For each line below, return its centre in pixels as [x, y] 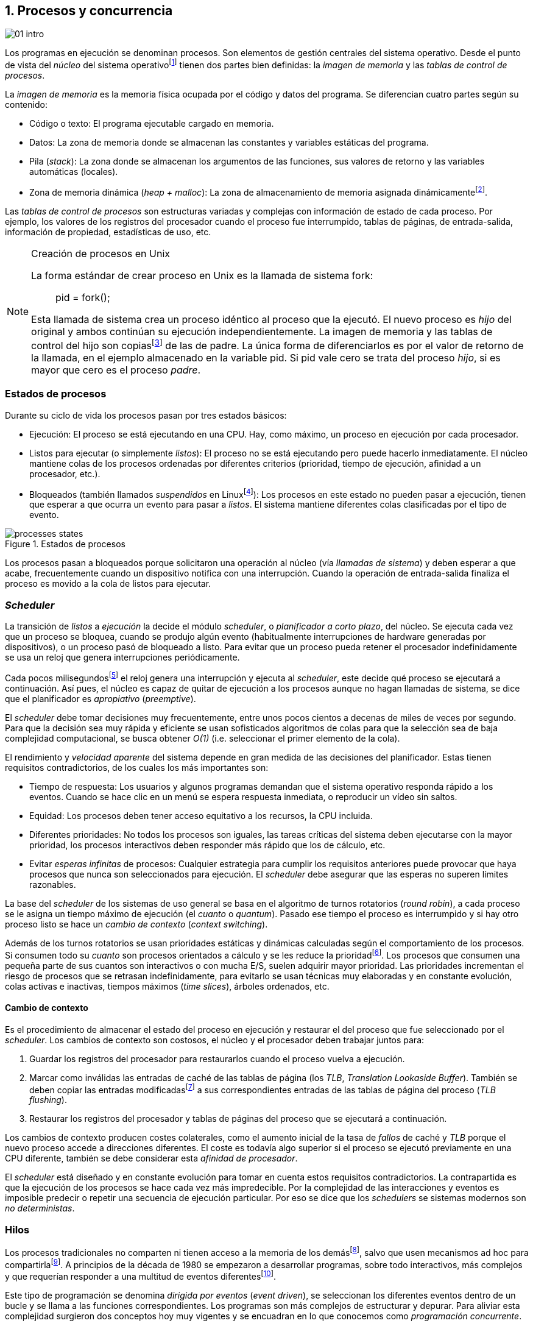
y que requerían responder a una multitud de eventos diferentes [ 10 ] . [141, 1276]
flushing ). [48, 1100]
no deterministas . [40, 1208]
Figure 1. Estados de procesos [65, 544]
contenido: [26, 105]
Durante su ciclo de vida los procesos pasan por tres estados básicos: [146, 415]
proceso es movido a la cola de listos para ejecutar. [108, 584]
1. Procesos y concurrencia [89, 11]
